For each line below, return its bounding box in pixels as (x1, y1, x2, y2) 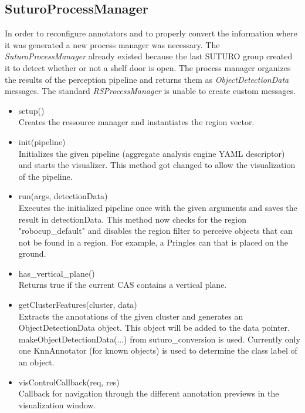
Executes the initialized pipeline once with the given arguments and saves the (18, 201, 297, 213)
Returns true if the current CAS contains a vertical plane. (18, 278, 227, 291)
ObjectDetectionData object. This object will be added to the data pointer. (18, 321, 290, 334)
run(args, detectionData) (18, 190, 108, 202)
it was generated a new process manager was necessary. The (5, 38, 220, 51)
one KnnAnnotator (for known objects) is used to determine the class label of (18, 344, 297, 357)
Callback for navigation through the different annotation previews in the (18, 387, 279, 399)
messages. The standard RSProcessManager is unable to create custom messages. (5, 85, 296, 97)
